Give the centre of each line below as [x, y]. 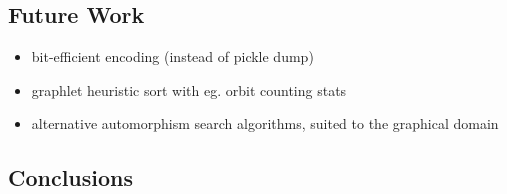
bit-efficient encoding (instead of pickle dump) [172, 56]
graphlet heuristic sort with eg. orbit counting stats [189, 89]
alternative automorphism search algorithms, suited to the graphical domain [265, 123]
